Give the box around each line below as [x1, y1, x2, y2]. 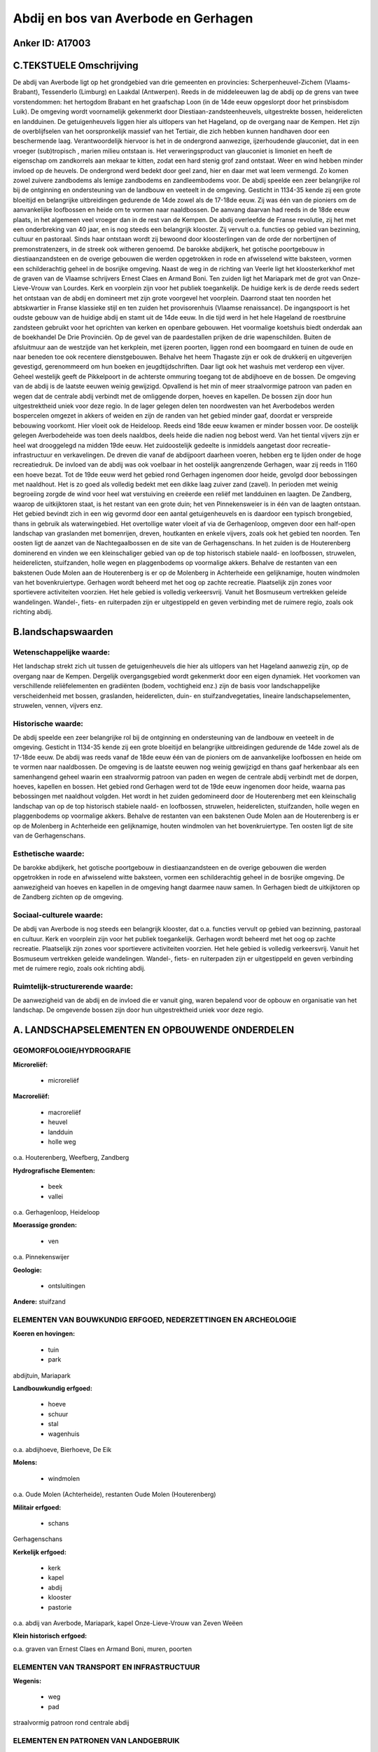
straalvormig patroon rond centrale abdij [13, 1718, 129, 1727]
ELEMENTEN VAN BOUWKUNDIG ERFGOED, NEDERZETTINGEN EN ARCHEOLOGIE [13, 1315, 297, 1325]
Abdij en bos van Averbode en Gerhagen [13, 11, 253, 26]
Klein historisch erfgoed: [13, 1631, 87, 1640]
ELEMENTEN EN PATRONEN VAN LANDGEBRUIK [13, 1735, 180, 1745]
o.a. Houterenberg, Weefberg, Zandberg [13, 1154, 129, 1162]
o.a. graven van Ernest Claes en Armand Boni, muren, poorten [13, 1644, 192, 1653]
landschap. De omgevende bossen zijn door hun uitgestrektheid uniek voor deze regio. [13, 1006, 264, 1014]
